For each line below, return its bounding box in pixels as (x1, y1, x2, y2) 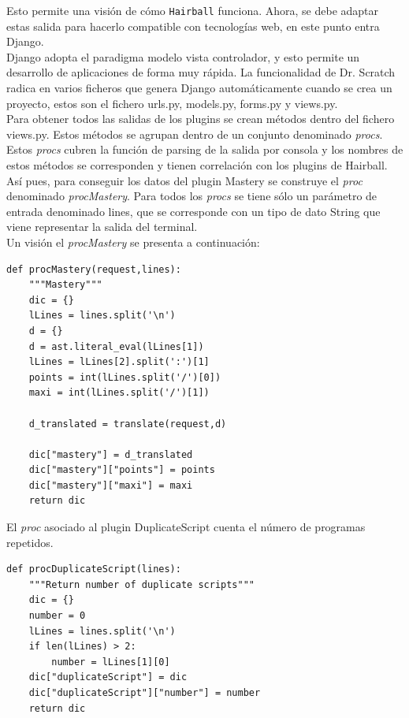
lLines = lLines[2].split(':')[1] (28, 356, 210, 368)
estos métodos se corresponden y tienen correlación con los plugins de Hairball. (6, 157, 388, 173)
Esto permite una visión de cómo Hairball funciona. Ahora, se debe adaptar (6, 2, 379, 18)
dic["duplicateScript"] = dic (28, 671, 188, 683)
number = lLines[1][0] (51, 656, 170, 668)
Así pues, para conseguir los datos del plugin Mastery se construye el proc (6, 172, 363, 188)
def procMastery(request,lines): (6, 263, 181, 275)
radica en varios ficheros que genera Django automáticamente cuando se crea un (6, 80, 392, 96)
